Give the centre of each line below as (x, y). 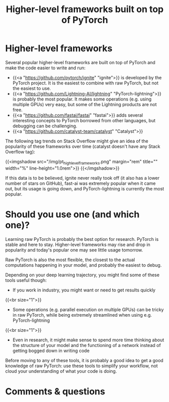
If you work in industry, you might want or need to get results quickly (84, 290)
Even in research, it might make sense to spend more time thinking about (88, 340)
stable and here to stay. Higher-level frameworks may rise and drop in (78, 244)
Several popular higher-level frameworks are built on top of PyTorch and (80, 62)
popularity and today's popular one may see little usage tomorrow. (74, 250)
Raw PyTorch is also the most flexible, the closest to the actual (70, 260)
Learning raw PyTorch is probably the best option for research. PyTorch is (82, 239)
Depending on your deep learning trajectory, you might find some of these (82, 275)
